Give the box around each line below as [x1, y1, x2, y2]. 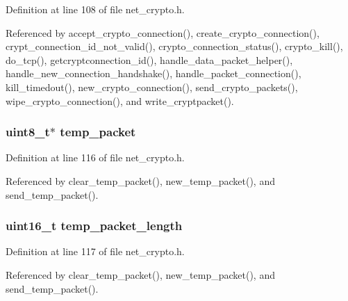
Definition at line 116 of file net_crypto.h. [6, 150, 185, 165]
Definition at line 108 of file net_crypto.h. [6, 2, 185, 16]
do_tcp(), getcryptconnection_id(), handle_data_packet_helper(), [6, 52, 293, 67]
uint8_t [6, 123, 50, 140]
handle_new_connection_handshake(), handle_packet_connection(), [6, 66, 301, 81]
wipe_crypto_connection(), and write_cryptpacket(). [6, 93, 234, 108]
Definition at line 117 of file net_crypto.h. [6, 244, 185, 259]
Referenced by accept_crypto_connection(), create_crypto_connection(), [6, 25, 320, 40]
